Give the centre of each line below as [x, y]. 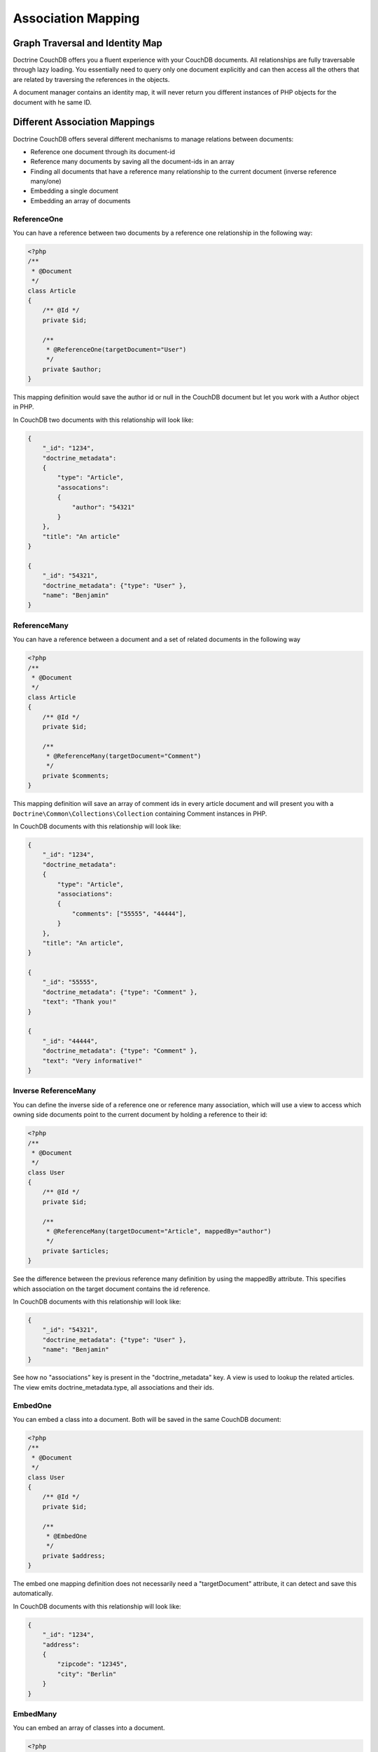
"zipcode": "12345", [92, 1664]
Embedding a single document [75, 191]
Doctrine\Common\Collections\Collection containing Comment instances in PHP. [140, 814]
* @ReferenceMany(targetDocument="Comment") [124, 756]
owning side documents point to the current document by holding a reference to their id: [140, 1115]
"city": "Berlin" [87, 1674]
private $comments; [76, 775]
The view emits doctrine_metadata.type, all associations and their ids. [114, 1387]
